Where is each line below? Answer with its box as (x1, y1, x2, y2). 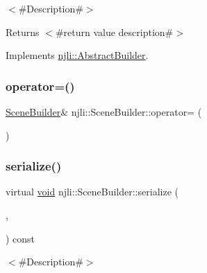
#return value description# (55, 24, 174, 39)
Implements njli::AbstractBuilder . (6, 48, 149, 62)
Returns (6, 24, 40, 39)
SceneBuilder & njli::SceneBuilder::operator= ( (6, 105, 202, 118)
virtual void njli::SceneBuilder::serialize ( (6, 184, 179, 199)
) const (6, 231, 35, 245)
